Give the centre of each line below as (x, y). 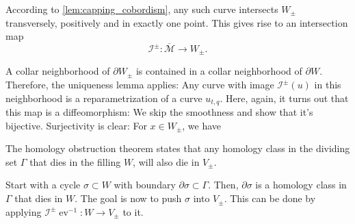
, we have (202, 125)
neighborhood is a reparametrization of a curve (104, 98)
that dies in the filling (75, 161)
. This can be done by (270, 198)
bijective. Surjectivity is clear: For (76, 125)
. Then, (223, 185)
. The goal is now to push (128, 198)
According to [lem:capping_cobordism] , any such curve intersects (142, 9)
